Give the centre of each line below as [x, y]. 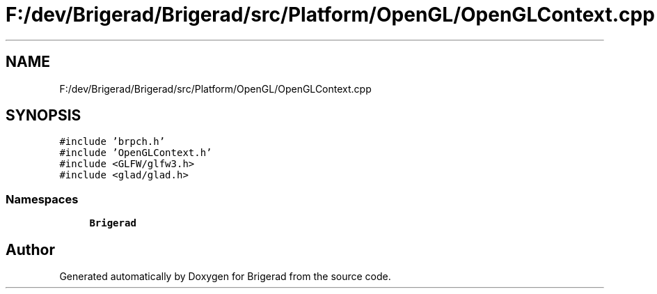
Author [30, 249]
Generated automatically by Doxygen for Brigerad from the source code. [225, 277]
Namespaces [42, 199]
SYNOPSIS [43, 116]
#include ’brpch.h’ [112, 142]
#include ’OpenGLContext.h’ [136, 153]
